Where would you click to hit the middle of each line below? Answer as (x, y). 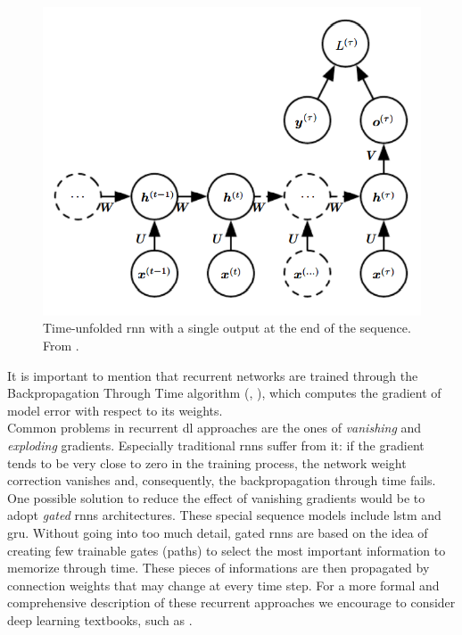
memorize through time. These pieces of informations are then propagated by (219, 568)
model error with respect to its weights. (115, 410)
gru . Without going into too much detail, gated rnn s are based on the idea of (218, 532)
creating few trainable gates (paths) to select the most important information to (227, 550)
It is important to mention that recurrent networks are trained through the (213, 375)
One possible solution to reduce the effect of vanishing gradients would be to (216, 497)
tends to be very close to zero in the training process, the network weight (207, 462)
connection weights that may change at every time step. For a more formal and (223, 585)
